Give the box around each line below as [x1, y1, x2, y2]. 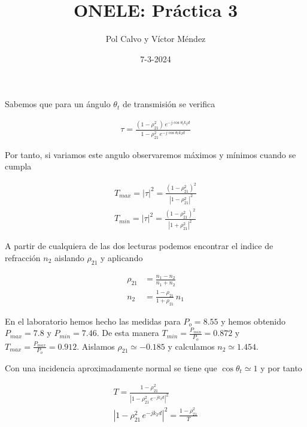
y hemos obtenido [221, 314, 286, 327]
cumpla [5, 160, 32, 172]
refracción [5, 251, 41, 264]
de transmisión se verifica [122, 98, 215, 110]
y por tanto [260, 361, 302, 374]
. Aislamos [77, 340, 115, 352]
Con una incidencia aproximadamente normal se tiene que [5, 361, 217, 374]
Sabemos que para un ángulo [5, 98, 111, 110]
